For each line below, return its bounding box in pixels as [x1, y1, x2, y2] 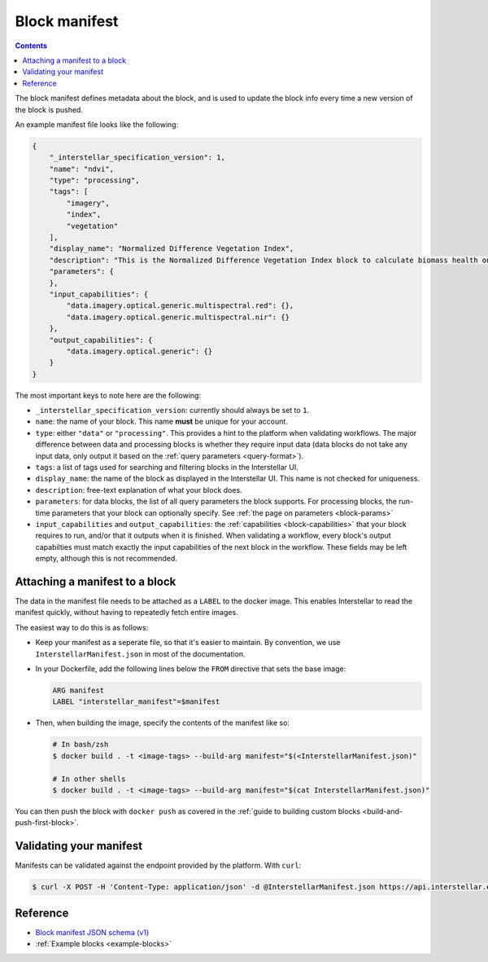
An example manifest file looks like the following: [15, 119, 179, 130]
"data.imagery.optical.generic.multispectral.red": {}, [66, 301, 294, 310]
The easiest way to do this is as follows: [15, 622, 149, 632]
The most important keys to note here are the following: [15, 390, 202, 400]
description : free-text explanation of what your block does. [35, 485, 243, 494]
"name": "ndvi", [49, 164, 114, 174]
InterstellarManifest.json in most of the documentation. [35, 648, 246, 659]
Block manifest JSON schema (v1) [35, 927, 150, 937]
